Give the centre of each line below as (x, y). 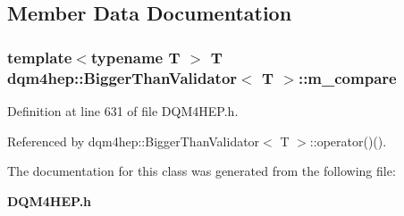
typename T (135, 57)
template (40, 57)
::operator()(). (348, 141)
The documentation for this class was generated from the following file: (202, 171)
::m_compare (347, 77)
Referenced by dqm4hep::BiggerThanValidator (134, 141)
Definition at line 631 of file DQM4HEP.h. (123, 110)
